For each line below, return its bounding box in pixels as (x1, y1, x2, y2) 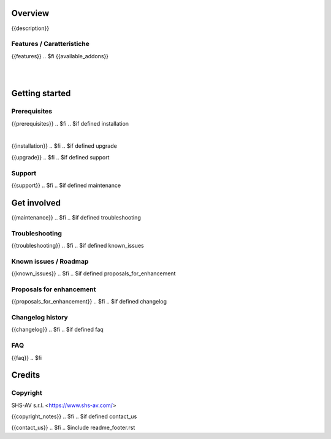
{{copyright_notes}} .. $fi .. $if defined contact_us (11, 413, 137, 420)
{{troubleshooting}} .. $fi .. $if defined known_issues (11, 242, 144, 249)
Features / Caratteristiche (11, 40, 90, 48)
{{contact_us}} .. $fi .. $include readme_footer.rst (11, 424, 135, 432)
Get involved (11, 197, 61, 208)
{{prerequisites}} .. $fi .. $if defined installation (11, 120, 129, 127)
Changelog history (11, 313, 69, 321)
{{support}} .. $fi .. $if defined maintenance (11, 181, 121, 189)
